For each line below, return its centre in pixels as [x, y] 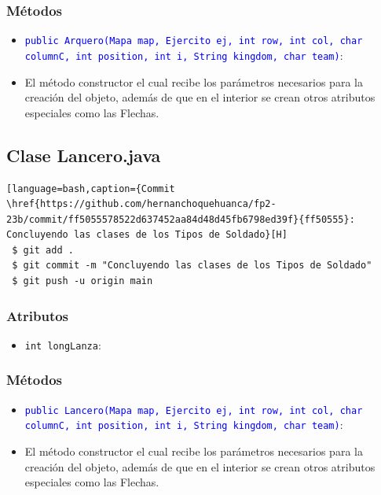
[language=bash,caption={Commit [91, 188]
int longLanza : [63, 344]
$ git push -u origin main [82, 281]
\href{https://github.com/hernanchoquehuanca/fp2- [141, 204]
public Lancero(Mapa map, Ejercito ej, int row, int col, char [194, 410]
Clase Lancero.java [84, 155]
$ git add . [43, 250]
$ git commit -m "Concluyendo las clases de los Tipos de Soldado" [192, 266]
